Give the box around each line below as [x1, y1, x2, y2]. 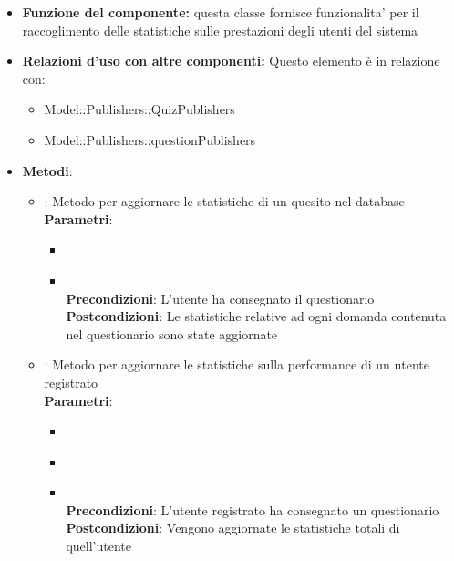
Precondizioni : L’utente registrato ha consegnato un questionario [66, 500, 439, 519]
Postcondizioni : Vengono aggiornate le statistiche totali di [66, 518, 400, 537]
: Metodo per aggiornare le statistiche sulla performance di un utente [44, 355, 429, 374]
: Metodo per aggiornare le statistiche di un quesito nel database [44, 192, 405, 211]
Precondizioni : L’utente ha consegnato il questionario [66, 288, 375, 307]
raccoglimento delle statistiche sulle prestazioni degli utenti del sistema [22, 20, 418, 39]
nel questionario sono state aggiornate [66, 324, 278, 343]
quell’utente [66, 536, 131, 556]
